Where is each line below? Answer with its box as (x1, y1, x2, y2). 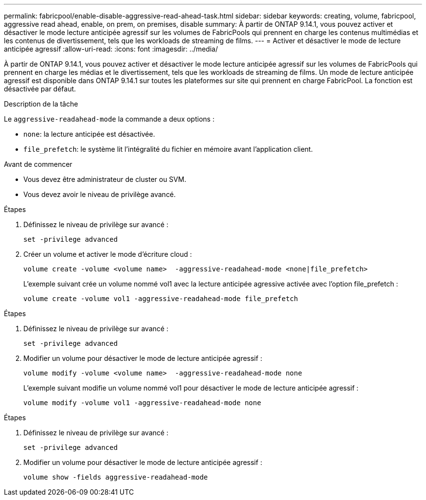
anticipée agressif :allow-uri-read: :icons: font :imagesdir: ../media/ (4, 45, 218, 53)
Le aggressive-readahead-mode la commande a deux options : (4, 115, 214, 123)
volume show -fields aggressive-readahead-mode (23, 473, 208, 481)
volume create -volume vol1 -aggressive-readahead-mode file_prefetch (23, 295, 298, 303)
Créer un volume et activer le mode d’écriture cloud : (23, 250, 192, 258)
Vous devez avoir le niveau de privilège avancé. (23, 190, 176, 198)
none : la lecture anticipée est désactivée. (23, 130, 155, 138)
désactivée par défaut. (4, 85, 76, 93)
